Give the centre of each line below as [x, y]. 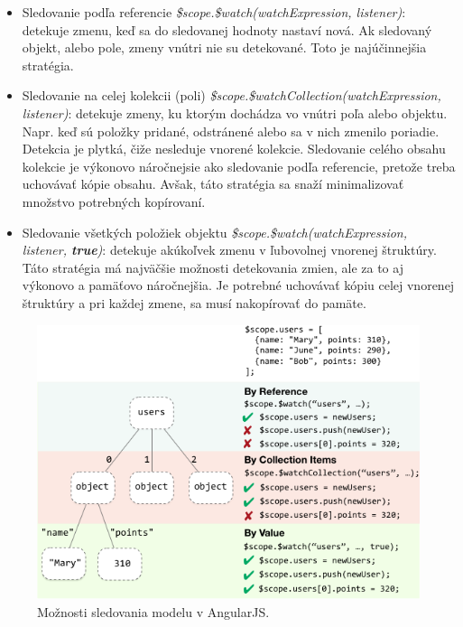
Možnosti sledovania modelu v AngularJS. [153, 611]
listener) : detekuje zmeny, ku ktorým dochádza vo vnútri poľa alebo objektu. [235, 112]
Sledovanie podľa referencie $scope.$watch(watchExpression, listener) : [214, 12]
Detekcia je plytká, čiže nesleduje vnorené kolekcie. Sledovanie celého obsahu [234, 149]
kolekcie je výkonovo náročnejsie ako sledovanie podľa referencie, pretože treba [239, 166]
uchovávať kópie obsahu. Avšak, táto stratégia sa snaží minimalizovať [213, 184]
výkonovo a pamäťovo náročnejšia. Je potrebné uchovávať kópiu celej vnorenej [238, 285]
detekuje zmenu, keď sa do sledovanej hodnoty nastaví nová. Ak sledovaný [227, 29]
